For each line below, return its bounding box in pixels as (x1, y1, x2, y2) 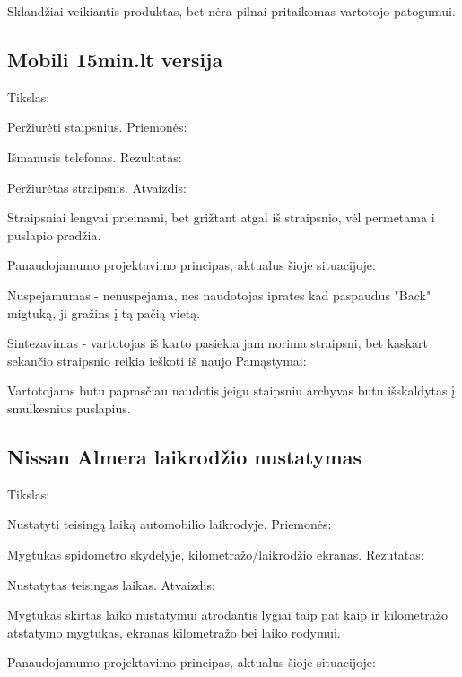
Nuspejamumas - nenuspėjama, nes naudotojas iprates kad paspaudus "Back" (7, 285, 431, 304)
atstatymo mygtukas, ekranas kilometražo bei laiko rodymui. (7, 622, 341, 641)
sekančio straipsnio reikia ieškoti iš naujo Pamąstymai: (7, 351, 307, 369)
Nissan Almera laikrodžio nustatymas (7, 442, 362, 470)
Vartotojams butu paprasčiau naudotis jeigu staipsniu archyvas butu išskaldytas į (7, 381, 456, 400)
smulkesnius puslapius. (7, 398, 131, 417)
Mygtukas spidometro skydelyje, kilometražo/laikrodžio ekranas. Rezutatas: (7, 544, 424, 563)
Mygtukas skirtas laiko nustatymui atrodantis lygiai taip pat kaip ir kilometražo (7, 605, 448, 624)
